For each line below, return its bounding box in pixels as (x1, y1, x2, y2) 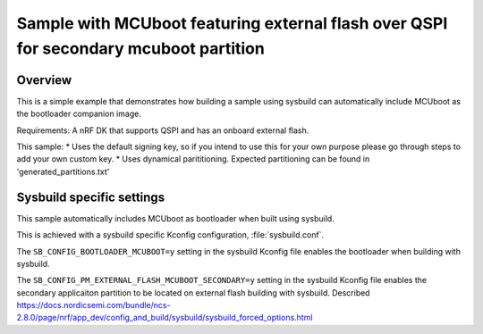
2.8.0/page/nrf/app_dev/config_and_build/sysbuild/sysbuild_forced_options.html (16, 313, 313, 323)
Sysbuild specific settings (16, 189, 165, 205)
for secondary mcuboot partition (16, 38, 266, 58)
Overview (16, 72, 72, 88)
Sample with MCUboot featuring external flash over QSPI (16, 13, 448, 33)
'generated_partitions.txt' (16, 166, 110, 177)
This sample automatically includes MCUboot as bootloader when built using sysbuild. (16, 213, 335, 223)
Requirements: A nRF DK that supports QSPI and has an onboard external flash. (16, 125, 309, 136)
